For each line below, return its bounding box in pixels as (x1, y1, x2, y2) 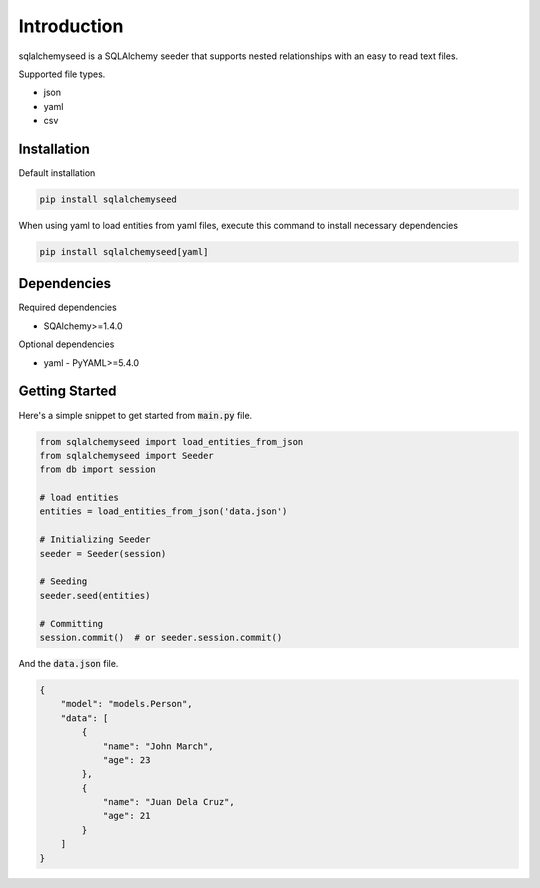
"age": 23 (102, 754, 151, 765)
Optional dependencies (18, 338, 115, 350)
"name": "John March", (102, 740, 214, 752)
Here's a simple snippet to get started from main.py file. (18, 409, 253, 421)
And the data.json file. (18, 657, 119, 669)
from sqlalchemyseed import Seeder (39, 450, 214, 461)
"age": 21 (102, 810, 151, 822)
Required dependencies (18, 301, 117, 314)
